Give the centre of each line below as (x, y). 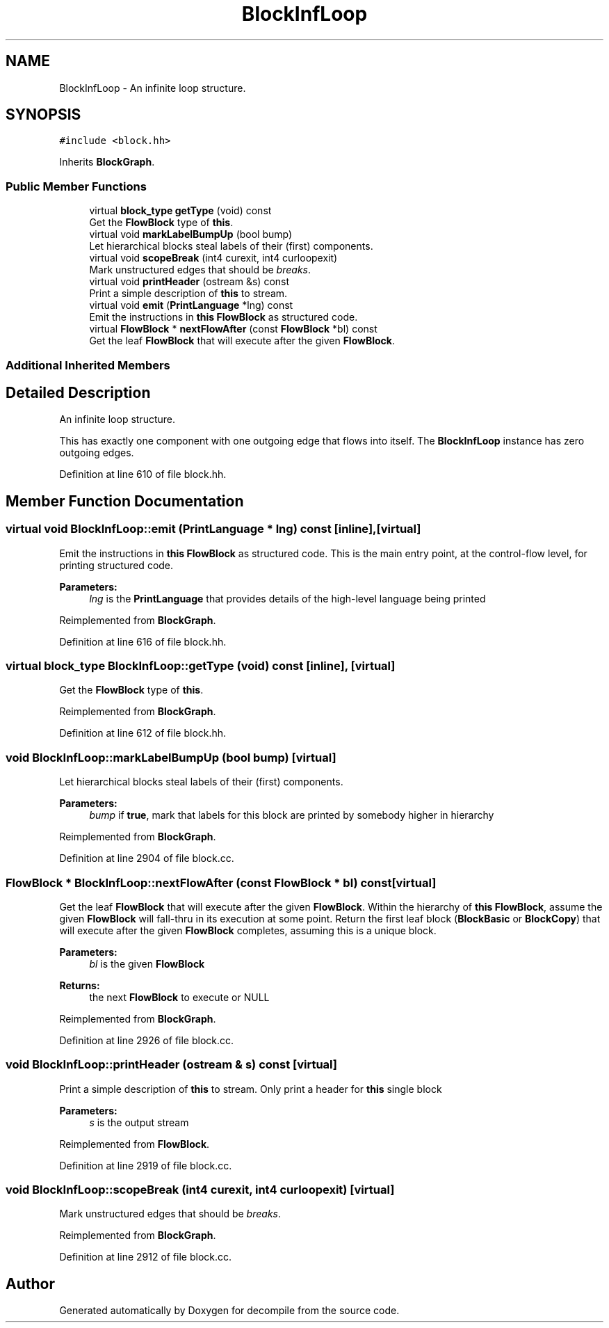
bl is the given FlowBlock (147, 963)
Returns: (80, 985)
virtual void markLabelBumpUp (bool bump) (191, 234)
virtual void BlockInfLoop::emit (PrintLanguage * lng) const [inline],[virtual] (213, 529)
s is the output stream (139, 1122)
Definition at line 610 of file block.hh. (143, 474)
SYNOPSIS (43, 115)
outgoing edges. (97, 453)
